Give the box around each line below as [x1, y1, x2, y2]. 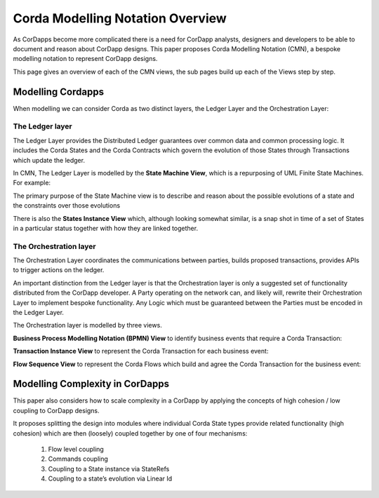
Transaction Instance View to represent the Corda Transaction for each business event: [13, 347, 269, 356]
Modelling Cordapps [13, 86, 105, 97]
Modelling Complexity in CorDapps [13, 378, 170, 390]
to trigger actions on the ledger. [13, 266, 105, 274]
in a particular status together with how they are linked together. [13, 224, 199, 232]
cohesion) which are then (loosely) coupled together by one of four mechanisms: [13, 429, 248, 438]
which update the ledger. [13, 156, 86, 164]
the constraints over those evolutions [13, 201, 121, 210]
